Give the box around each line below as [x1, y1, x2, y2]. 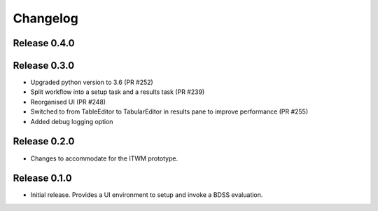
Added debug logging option [30, 117, 113, 125]
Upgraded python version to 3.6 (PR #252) [30, 78, 153, 87]
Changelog [13, 11, 78, 26]
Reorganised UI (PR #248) [30, 97, 106, 106]
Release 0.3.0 [13, 60, 75, 72]
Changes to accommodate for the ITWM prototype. [30, 154, 178, 163]
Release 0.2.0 [13, 135, 75, 147]
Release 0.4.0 [13, 37, 75, 49]
